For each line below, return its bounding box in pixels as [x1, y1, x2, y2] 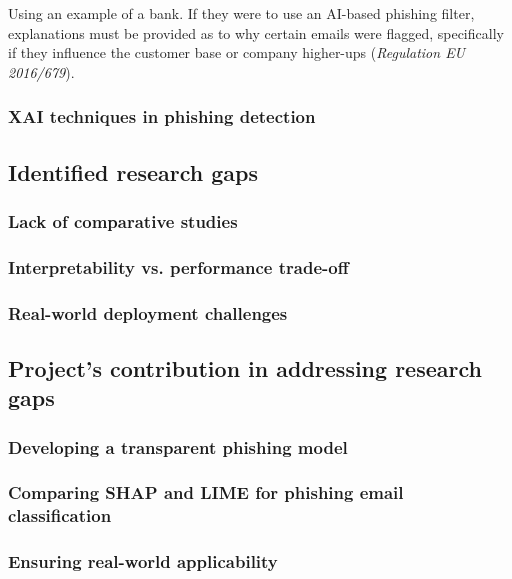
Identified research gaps [8, 156, 259, 187]
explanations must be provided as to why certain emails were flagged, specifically [8, 22, 504, 43]
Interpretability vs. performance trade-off [8, 254, 349, 279]
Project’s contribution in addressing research [8, 352, 482, 383]
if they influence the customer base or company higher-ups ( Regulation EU [8, 42, 466, 63]
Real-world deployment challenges [8, 300, 288, 325]
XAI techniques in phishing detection [8, 104, 316, 129]
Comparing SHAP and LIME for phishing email [8, 480, 404, 505]
